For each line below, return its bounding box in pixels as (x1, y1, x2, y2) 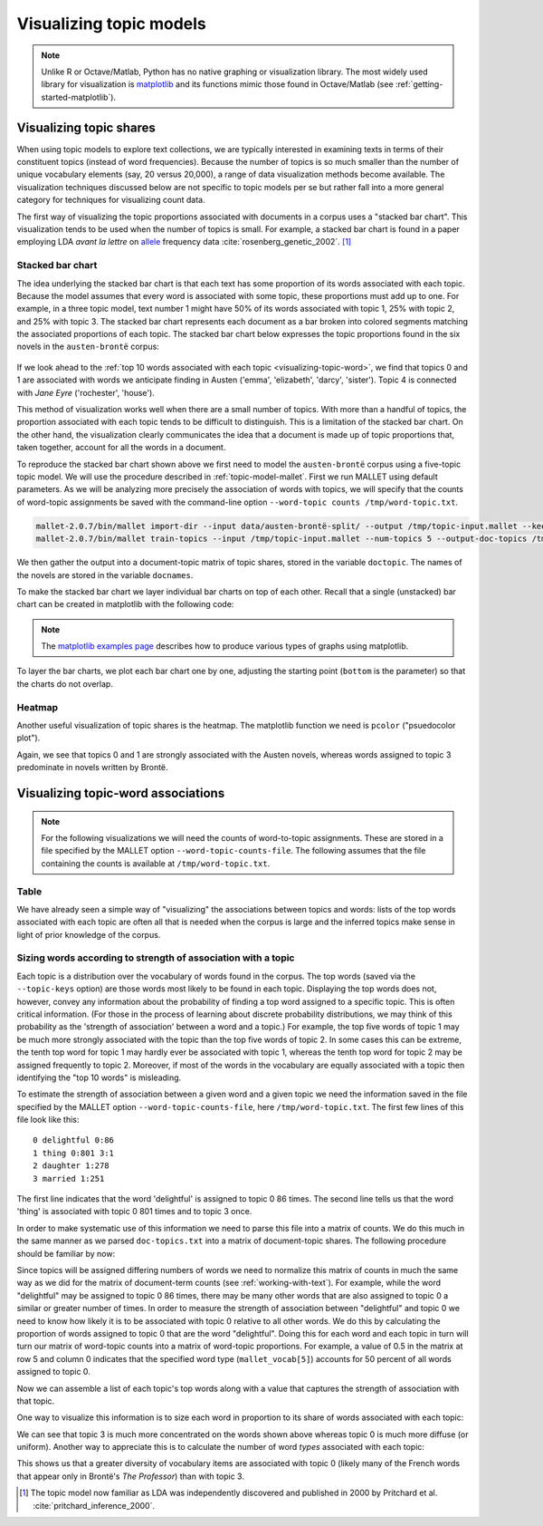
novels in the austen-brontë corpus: (16, 341, 160, 353)
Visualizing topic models (16, 14, 207, 34)
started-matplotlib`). (41, 92, 117, 102)
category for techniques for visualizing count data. (16, 195, 205, 206)
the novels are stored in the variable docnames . (16, 569, 194, 580)
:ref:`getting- (395, 79, 443, 90)
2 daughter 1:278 (33, 1161, 110, 1171)
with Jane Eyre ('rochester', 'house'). (16, 387, 156, 398)
